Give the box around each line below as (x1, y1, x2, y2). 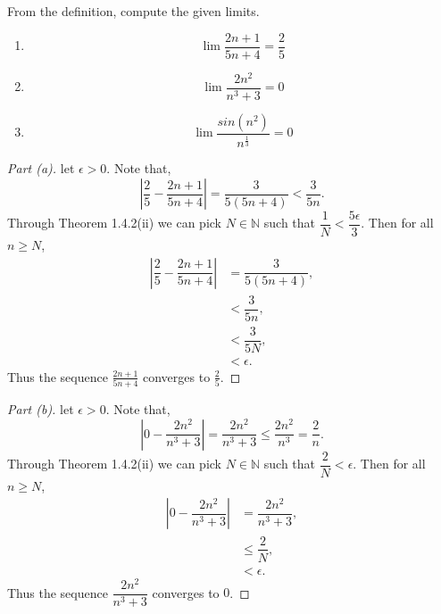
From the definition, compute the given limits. (7, 2, 260, 20)
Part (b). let (7, 400, 74, 419)
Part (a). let (7, 159, 75, 178)
